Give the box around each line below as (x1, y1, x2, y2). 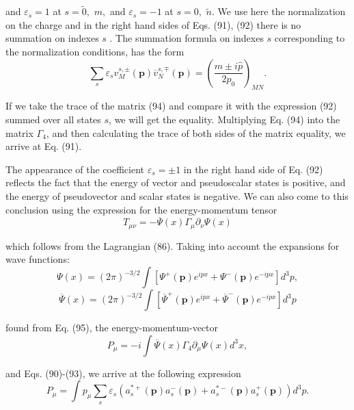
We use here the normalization (217, 4, 346, 18)
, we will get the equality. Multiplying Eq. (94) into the (109, 112, 340, 126)
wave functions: (5, 252, 70, 266)
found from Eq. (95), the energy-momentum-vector (5, 320, 219, 334)
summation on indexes (5, 31, 99, 45)
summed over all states (5, 112, 101, 126)
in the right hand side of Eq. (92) (183, 162, 323, 176)
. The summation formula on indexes (109, 31, 264, 45)
